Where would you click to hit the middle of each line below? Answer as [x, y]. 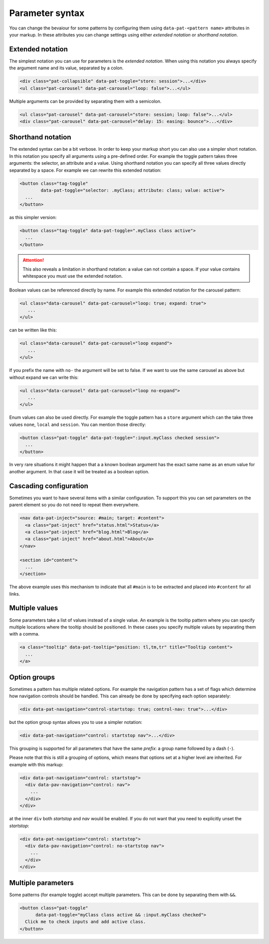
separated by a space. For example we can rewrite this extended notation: [85, 170]
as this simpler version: [33, 217]
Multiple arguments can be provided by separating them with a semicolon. [85, 101]
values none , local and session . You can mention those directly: [78, 424]
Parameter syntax [47, 13]
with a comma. [24, 634]
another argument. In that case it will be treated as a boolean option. [79, 471]
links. [15, 594]
